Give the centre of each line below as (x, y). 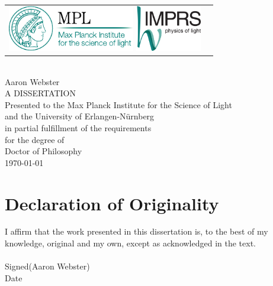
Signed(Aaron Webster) (47, 266)
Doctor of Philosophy (44, 151)
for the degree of (35, 139)
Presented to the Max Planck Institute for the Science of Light (118, 104)
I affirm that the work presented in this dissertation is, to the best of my (136, 231)
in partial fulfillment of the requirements (78, 127)
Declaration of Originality (112, 203)
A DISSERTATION (40, 93)
